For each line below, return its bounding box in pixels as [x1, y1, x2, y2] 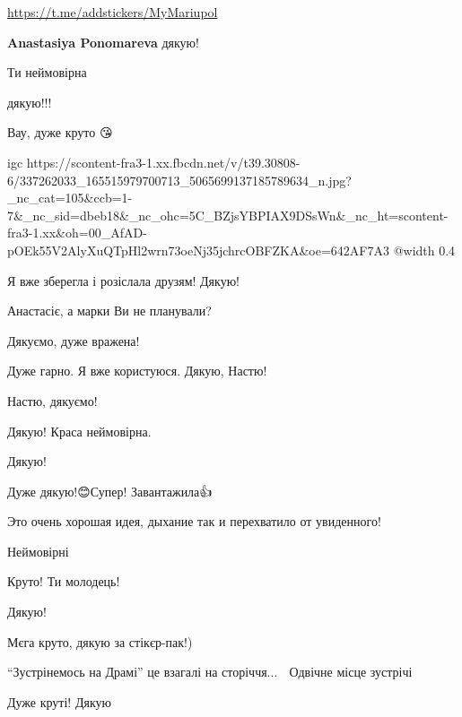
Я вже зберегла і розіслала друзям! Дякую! [7, 271, 240, 289]
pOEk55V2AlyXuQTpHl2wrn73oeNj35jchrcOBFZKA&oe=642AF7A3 [7, 240, 389, 259]
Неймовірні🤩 [7, 541, 73, 560]
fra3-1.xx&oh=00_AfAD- [7, 223, 147, 242]
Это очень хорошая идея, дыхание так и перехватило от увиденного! [7, 512, 381, 531]
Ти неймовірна [7, 63, 87, 82]
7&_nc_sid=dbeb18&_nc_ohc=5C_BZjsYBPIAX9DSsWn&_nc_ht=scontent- [7, 205, 449, 224]
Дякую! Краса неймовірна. [7, 421, 152, 440]
